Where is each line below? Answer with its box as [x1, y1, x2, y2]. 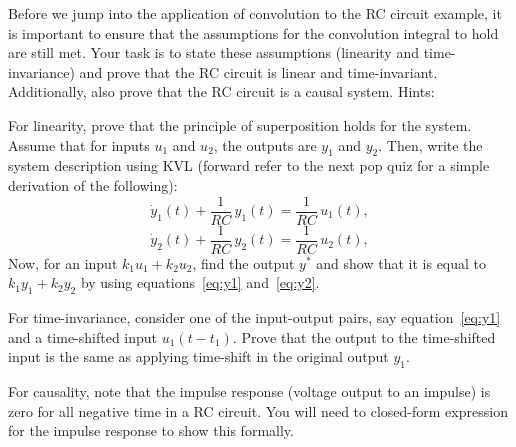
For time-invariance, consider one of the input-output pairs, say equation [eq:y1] [8, 307, 501, 328]
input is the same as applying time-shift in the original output [8, 346, 389, 367]
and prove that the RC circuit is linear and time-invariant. [79, 61, 438, 82]
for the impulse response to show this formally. [8, 420, 294, 441]
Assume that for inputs [8, 134, 150, 155]
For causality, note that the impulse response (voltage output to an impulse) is [8, 381, 491, 402]
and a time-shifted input [8, 326, 158, 347]
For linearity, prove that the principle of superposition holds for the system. [8, 114, 472, 135]
